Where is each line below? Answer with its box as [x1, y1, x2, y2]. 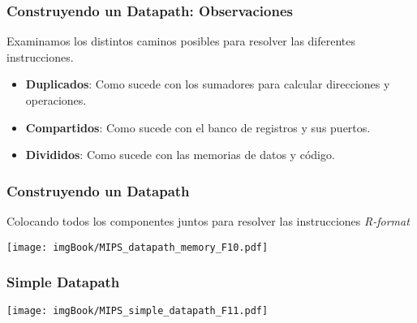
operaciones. [25, 92, 87, 108]
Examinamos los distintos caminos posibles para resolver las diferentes [6, 32, 356, 50]
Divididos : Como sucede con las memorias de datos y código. [25, 146, 335, 163]
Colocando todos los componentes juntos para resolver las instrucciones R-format [6, 213, 410, 229]
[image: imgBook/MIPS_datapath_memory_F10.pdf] [6, 241, 269, 253]
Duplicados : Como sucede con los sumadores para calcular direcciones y [25, 75, 390, 93]
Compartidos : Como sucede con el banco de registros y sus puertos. [25, 118, 371, 136]
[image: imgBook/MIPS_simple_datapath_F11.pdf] [6, 305, 269, 317]
